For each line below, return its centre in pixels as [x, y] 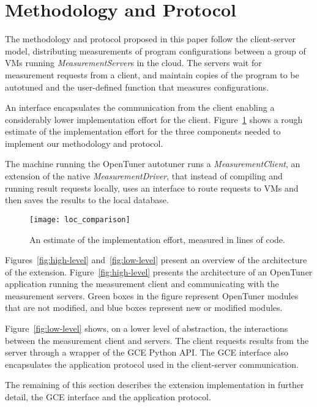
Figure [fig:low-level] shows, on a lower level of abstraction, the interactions [147, 328]
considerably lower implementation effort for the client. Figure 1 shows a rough [154, 119]
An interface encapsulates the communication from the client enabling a [140, 107]
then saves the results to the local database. [87, 200]
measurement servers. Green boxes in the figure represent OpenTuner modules [152, 295]
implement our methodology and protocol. [84, 143]
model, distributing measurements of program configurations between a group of [155, 50]
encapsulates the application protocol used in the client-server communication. [152, 364]
